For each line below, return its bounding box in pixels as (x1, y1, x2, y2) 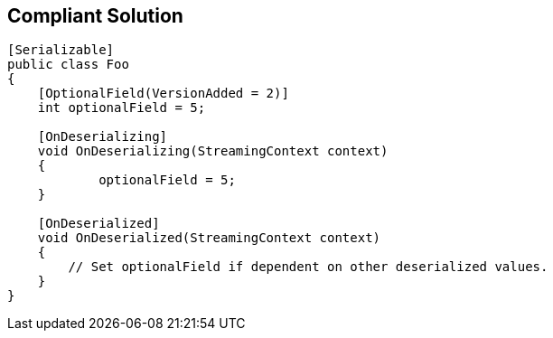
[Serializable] (7, 42, 115, 58)
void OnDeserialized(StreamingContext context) (37, 230, 381, 246)
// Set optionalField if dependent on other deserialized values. (68, 259, 548, 275)
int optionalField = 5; (37, 100, 206, 116)
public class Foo (7, 57, 129, 72)
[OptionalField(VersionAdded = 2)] (37, 86, 289, 101)
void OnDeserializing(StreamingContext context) (37, 144, 389, 159)
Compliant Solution (7, 5, 183, 27)
